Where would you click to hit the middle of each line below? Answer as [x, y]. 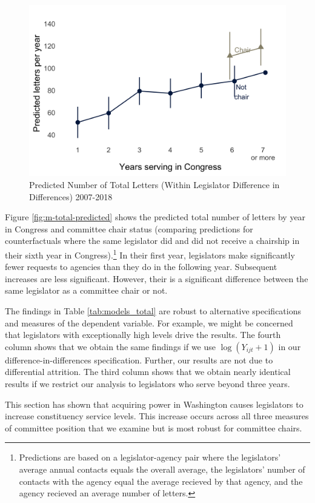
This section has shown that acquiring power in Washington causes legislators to [154, 404]
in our [290, 346]
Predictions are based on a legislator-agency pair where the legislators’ [150, 457]
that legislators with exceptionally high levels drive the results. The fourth [143, 335]
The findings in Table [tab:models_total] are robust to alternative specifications [153, 310]
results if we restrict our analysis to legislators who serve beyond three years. [148, 383]
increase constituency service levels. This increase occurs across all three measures [157, 416]
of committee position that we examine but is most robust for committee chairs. [154, 427]
